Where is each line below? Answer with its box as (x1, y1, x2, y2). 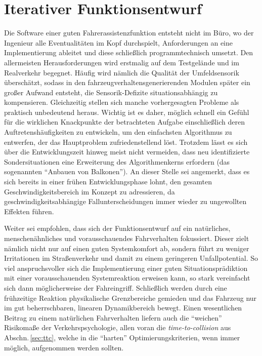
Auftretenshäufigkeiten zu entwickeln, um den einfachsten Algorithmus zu (4, 127, 232, 137)
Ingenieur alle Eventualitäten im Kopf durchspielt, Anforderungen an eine (4, 37, 233, 48)
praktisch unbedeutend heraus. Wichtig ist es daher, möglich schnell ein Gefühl (4, 106, 249, 117)
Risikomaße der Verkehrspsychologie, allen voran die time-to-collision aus (4, 322, 231, 333)
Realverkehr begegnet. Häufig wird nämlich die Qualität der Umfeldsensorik (4, 67, 239, 77)
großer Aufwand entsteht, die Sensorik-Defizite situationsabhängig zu (4, 87, 218, 97)
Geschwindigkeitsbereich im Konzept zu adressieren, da (4, 186, 175, 196)
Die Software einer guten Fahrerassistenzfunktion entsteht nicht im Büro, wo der (4, 27, 254, 38)
